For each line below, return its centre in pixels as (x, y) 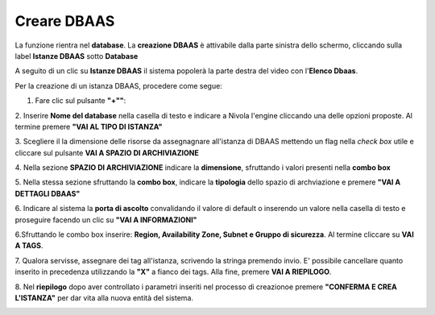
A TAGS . (29, 246)
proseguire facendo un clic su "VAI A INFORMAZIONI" (106, 220)
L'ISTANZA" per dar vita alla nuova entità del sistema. (104, 297)
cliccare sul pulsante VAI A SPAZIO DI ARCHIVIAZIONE (107, 152)
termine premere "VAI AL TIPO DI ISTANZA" (89, 126)
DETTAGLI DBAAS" (48, 193)
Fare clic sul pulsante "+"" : (81, 101)
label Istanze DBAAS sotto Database (77, 56)
